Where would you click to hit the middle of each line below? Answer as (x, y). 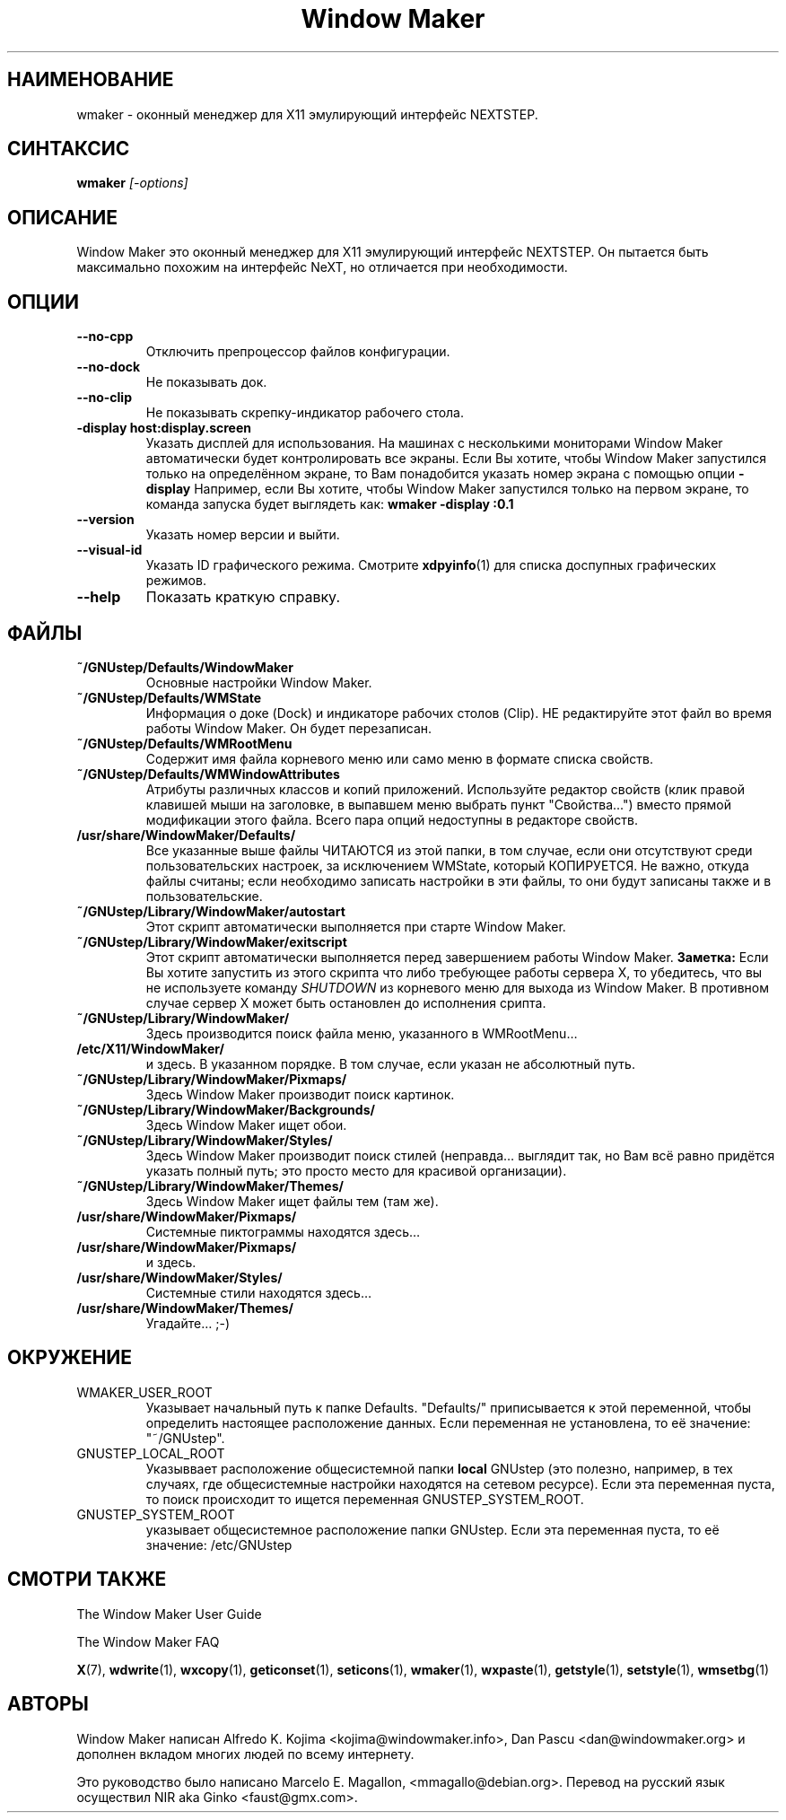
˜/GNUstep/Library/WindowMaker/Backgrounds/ (226, 1109)
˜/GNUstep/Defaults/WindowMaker (185, 667)
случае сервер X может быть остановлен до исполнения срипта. (346, 1002)
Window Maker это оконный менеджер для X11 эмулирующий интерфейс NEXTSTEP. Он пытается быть (393, 252)
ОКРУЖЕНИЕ (70, 1358)
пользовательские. (204, 896)
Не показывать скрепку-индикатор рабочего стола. (305, 413)
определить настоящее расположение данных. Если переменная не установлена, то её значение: (448, 1422)
